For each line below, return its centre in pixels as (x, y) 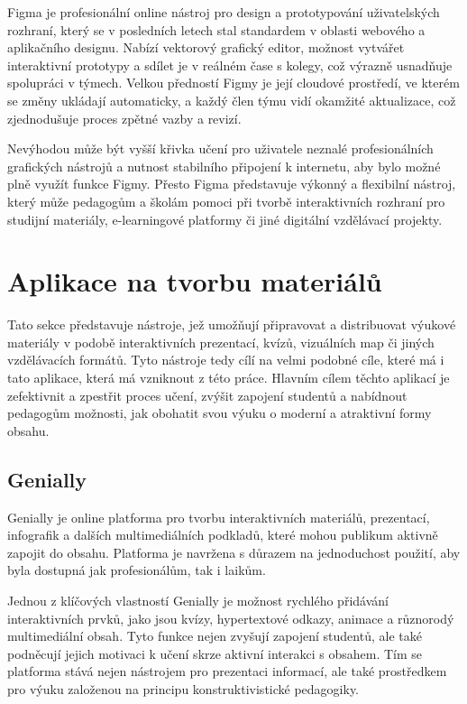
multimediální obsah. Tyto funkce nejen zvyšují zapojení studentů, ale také (215, 636)
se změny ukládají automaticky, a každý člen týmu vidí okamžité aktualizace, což (232, 100)
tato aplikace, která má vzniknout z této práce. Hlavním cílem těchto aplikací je (229, 378)
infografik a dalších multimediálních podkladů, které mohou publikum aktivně (223, 535)
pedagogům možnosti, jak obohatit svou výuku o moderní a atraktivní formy (220, 413)
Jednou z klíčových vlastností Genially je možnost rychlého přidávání (198, 600)
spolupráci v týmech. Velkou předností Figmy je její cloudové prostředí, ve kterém (233, 83)
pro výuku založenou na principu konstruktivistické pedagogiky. (183, 688)
